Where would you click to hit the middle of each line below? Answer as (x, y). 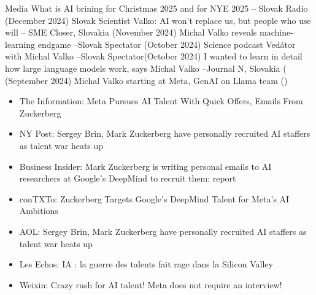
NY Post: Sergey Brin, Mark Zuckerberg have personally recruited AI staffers (165, 133)
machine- (276, 32)
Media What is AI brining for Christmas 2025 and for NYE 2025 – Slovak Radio (156, 8)
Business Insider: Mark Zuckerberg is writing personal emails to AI (145, 166)
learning (20, 44)
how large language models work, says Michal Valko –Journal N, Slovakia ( (146, 68)
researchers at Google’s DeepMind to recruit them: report (128, 178)
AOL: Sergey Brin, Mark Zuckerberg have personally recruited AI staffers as (163, 231)
